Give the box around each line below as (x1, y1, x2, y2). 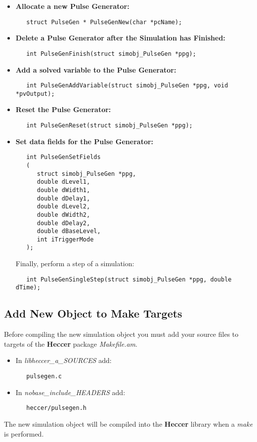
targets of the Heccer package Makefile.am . (4, 338, 137, 349)
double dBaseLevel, (37, 228, 101, 235)
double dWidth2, (37, 211, 90, 218)
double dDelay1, (37, 195, 90, 202)
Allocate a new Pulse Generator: (15, 1, 129, 11)
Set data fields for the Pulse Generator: (15, 136, 154, 146)
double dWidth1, (37, 186, 90, 194)
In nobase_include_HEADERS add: (15, 387, 126, 397)
